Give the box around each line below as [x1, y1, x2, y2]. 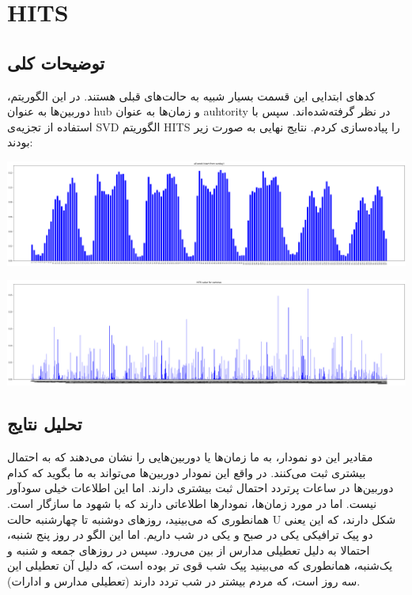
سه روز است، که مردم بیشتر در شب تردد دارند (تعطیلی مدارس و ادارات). [7, 572, 361, 589]
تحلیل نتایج [7, 411, 82, 436]
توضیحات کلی [7, 50, 105, 74]
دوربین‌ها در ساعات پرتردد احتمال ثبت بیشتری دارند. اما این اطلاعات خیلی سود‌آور [7, 479, 394, 496]
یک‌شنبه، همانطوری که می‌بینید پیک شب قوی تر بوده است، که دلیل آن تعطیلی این [7, 557, 393, 574]
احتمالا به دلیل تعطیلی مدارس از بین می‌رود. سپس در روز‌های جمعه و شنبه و [7, 541, 370, 558]
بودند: [7, 134, 33, 150]
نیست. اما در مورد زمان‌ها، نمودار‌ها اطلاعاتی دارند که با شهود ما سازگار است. [7, 495, 377, 511]
